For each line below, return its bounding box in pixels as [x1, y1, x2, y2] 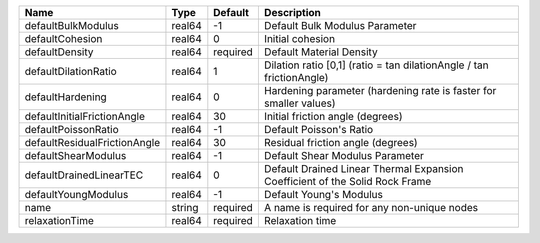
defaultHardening [24, 90, 107, 104]
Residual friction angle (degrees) [263, 136, 419, 149]
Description [263, 6, 322, 19]
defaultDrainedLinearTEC [24, 168, 144, 182]
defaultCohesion [24, 32, 103, 45]
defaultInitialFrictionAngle [24, 110, 145, 123]
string [171, 201, 199, 214]
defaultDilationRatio [24, 65, 117, 78]
